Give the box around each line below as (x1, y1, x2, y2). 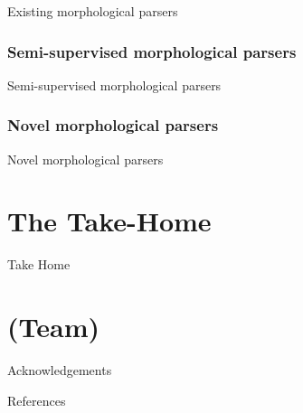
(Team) (7, 308, 99, 345)
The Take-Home (7, 202, 212, 239)
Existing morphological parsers (7, 2, 178, 20)
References (7, 390, 66, 409)
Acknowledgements (7, 361, 112, 380)
